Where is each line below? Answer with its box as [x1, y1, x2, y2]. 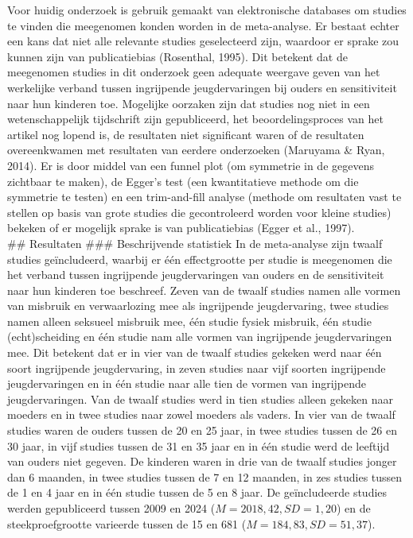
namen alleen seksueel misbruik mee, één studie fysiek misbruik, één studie [7, 312, 372, 329]
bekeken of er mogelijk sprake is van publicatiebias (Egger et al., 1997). [7, 219, 355, 236]
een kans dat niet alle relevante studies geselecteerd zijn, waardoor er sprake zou [7, 33, 399, 49]
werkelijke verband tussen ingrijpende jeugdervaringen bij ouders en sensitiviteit [7, 79, 397, 95]
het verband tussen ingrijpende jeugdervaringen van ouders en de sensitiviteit [7, 266, 384, 283]
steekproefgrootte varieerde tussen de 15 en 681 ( [7, 515, 247, 532]
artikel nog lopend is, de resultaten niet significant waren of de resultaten [7, 126, 364, 142]
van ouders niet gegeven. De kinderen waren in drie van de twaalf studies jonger [7, 453, 397, 470]
